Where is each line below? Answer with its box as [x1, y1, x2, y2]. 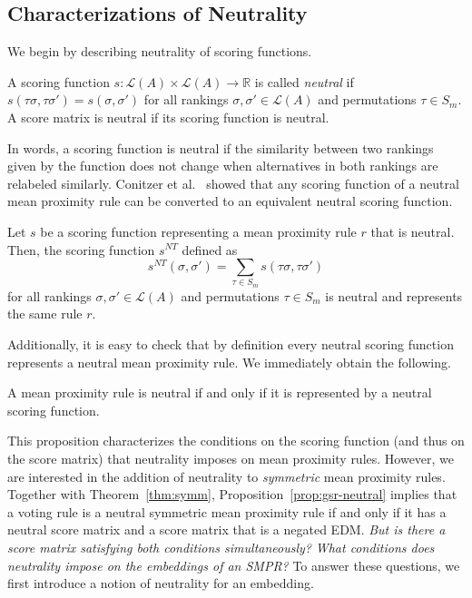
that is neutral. [370, 221, 455, 240]
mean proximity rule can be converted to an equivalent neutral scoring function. [7, 191, 453, 211]
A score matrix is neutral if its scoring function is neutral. [7, 107, 329, 126]
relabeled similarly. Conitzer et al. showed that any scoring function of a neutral [7, 173, 459, 192]
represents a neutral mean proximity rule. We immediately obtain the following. [7, 352, 451, 371]
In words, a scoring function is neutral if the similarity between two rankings [7, 138, 434, 157]
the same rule [7, 304, 83, 323]
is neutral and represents [325, 286, 463, 305]
